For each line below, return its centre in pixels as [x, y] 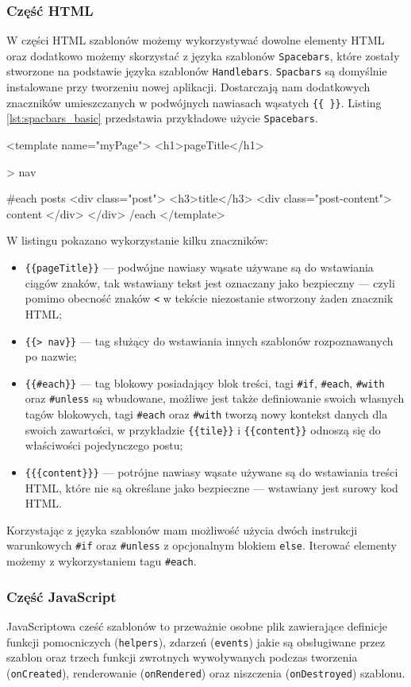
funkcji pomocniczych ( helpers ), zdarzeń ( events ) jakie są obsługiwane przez [196, 641]
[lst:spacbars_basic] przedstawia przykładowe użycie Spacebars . [162, 118]
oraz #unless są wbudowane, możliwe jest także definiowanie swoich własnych [215, 398]
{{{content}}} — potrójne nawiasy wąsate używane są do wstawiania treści [211, 471]
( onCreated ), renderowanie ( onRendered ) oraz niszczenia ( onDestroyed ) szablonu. [206, 672]
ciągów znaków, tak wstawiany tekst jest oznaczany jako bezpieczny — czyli [210, 282]
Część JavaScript [61, 596]
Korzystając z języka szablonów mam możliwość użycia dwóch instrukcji [182, 529]
